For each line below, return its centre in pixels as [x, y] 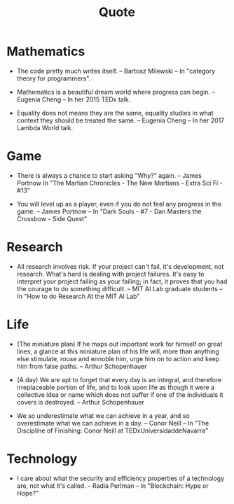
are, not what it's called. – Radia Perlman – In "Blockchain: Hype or [113, 485]
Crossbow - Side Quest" [52, 218]
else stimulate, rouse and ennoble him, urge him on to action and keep [118, 358]
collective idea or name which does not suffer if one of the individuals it [120, 394]
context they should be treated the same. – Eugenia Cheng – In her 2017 [121, 120]
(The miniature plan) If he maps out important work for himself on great [119, 344]
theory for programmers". [54, 78]
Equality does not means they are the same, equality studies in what [115, 113]
